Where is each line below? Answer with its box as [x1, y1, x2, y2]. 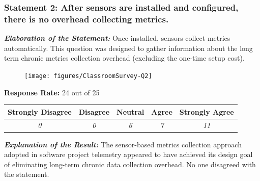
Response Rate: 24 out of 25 [4, 87, 100, 97]
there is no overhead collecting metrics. [4, 12, 169, 25]
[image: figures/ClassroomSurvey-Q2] [24, 72, 152, 80]
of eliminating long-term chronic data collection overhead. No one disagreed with [4, 159, 256, 169]
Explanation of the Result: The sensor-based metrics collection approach [4, 139, 242, 149]
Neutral [117, 106, 145, 117]
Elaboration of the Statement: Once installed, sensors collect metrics [4, 33, 230, 43]
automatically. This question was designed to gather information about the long [4, 42, 253, 53]
